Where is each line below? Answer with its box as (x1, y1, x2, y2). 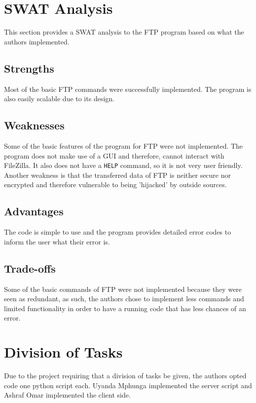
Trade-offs (4, 260, 56, 276)
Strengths (4, 60, 54, 76)
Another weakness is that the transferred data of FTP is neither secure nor (4, 169, 231, 180)
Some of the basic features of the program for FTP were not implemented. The (4, 140, 243, 151)
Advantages (4, 203, 64, 219)
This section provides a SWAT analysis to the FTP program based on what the (4, 27, 244, 37)
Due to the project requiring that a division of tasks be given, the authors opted (4, 370, 247, 381)
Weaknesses (4, 118, 65, 133)
